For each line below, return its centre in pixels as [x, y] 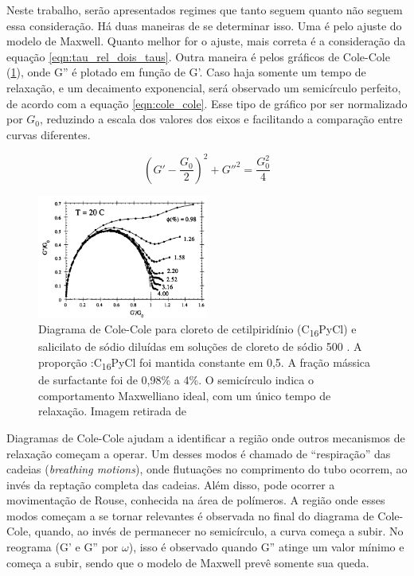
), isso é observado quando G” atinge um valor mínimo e [266, 547]
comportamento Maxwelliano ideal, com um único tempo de [185, 395]
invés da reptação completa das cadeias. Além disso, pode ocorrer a [171, 484]
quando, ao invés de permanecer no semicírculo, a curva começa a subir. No [219, 531]
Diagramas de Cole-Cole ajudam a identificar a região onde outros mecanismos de [206, 437]
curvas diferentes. [49, 134]
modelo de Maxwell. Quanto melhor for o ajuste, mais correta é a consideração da [206, 41]
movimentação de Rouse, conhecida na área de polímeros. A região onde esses [196, 500]
